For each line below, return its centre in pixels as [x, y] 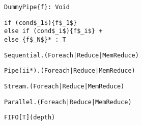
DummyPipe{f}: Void [37, 7]
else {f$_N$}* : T [35, 39]
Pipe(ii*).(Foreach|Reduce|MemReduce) [70, 71]
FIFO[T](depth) [30, 118]
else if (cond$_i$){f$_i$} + [53, 31]
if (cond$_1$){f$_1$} [41, 23]
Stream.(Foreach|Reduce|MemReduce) [64, 86]
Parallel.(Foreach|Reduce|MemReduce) [68, 102]
